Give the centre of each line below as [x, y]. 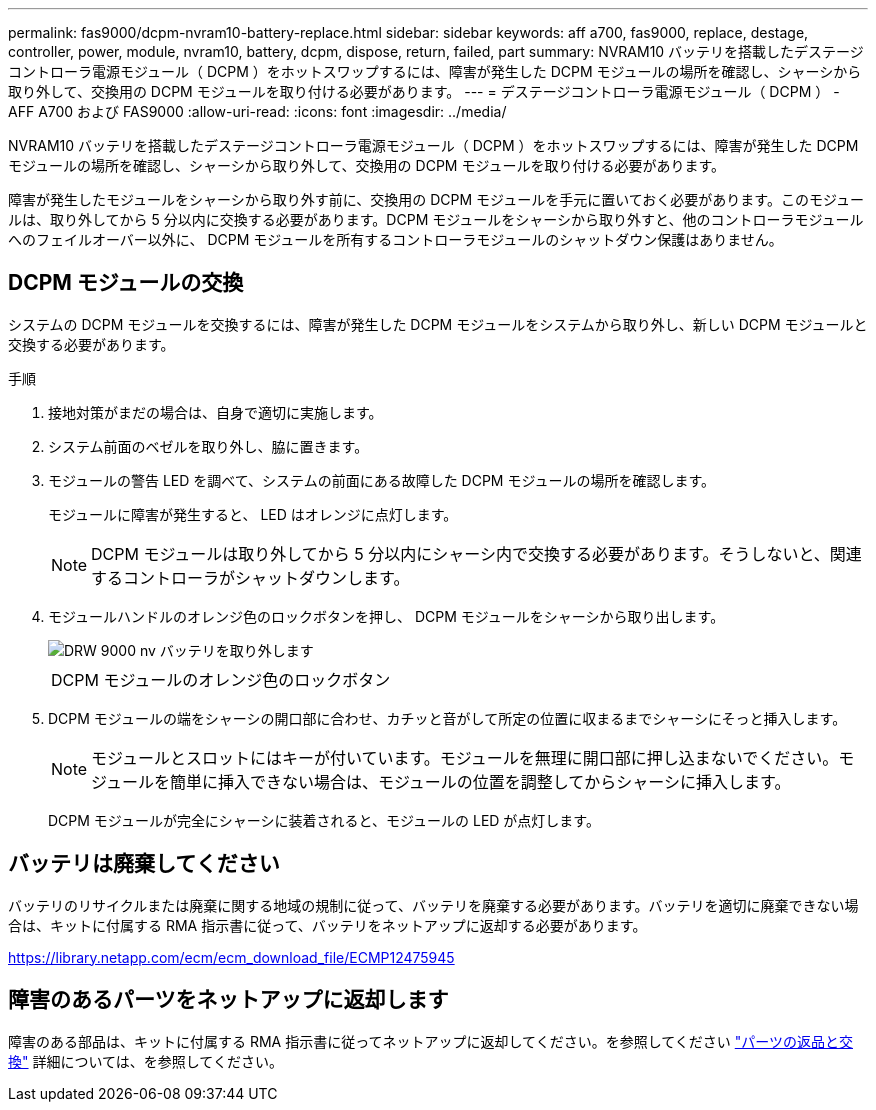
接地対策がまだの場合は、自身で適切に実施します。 [215, 412]
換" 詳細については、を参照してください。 [145, 1061]
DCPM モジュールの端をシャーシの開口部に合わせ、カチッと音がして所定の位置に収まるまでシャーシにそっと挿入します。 [447, 718]
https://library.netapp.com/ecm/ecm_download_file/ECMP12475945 [231, 957]
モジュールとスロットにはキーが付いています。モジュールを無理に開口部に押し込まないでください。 [465, 757]
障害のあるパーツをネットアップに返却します [228, 1000]
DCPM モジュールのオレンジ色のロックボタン [221, 679]
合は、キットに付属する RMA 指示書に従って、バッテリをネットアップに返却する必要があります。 [327, 925]
